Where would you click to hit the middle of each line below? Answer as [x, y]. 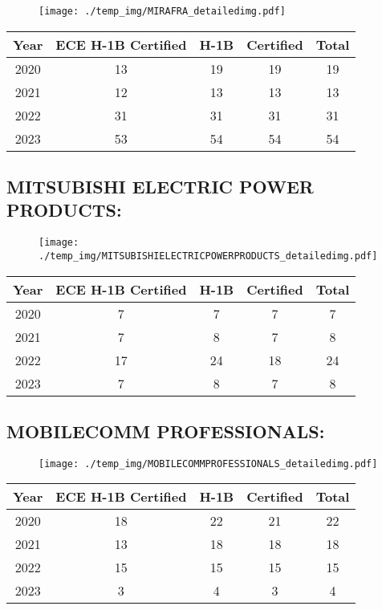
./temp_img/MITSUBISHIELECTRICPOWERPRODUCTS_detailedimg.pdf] [208, 256]
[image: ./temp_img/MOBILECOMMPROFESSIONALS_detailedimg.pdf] [208, 464]
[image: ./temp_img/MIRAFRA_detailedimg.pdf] [162, 11]
